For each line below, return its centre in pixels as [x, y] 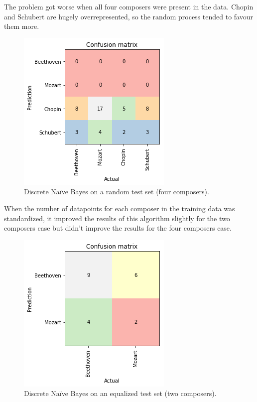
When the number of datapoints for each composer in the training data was [120, 208]
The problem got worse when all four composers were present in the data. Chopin [129, 6]
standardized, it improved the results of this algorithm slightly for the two [117, 218]
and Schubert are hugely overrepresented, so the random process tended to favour [128, 16]
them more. [22, 26]
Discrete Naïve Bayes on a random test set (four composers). [117, 192]
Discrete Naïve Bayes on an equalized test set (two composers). [120, 393]
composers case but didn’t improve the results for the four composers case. [118, 228]
